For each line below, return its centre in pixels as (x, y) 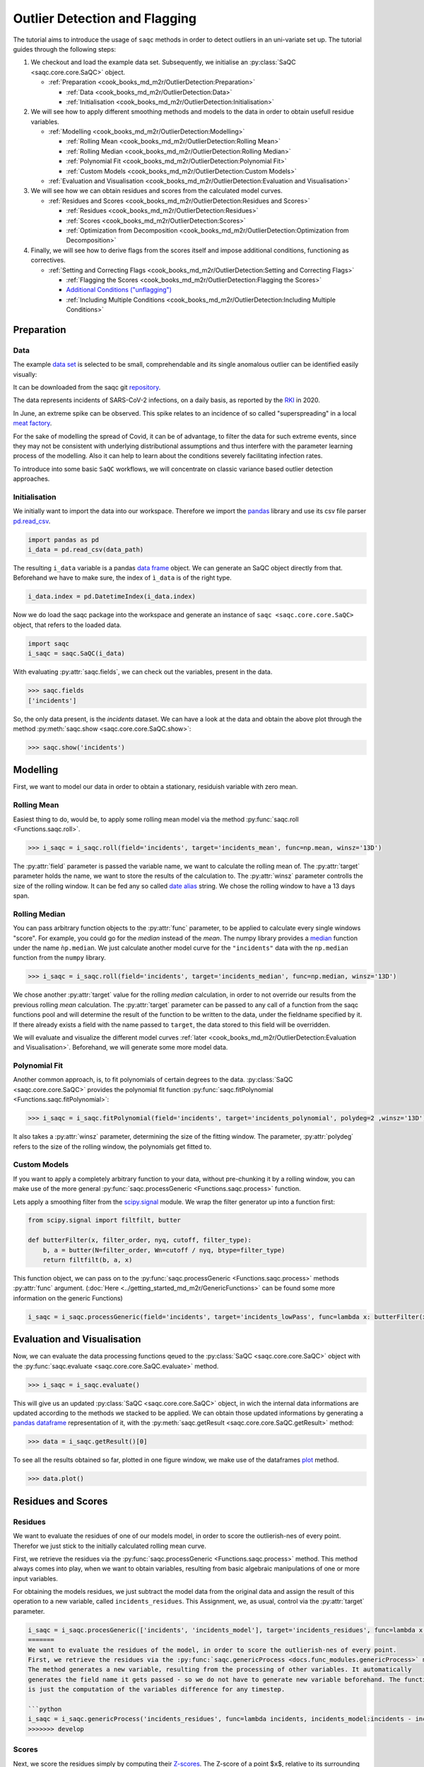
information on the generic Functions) (68, 1298)
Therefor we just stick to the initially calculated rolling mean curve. (110, 1546)
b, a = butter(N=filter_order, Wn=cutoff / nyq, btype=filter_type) (164, 1250)
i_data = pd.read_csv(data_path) (86, 550)
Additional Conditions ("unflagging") (119, 290)
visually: (25, 374)
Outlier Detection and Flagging (105, 18)
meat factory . (33, 423)
